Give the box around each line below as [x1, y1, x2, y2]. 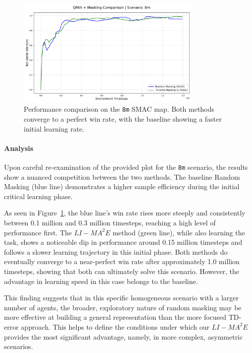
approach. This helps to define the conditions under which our [21, 321, 210, 332]
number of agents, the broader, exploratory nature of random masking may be [4, 302, 242, 312]
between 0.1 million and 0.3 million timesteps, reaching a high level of [4, 217, 216, 227]
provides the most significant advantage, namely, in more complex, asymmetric [4, 331, 243, 342]
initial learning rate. [24, 123, 85, 134]
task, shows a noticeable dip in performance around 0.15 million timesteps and [4, 237, 243, 247]
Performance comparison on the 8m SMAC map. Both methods [24, 104, 214, 114]
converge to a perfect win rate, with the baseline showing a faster [24, 113, 222, 124]
